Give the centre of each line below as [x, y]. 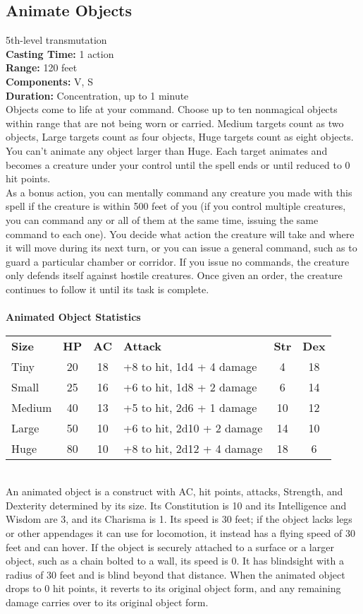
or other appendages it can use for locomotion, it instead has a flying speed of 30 [180, 533]
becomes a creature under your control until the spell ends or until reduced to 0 [178, 164]
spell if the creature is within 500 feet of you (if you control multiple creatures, [176, 206]
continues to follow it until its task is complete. [107, 289]
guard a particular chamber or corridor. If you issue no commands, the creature [178, 261]
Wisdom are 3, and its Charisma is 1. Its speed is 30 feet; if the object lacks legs [179, 519]
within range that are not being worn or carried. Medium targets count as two [175, 123]
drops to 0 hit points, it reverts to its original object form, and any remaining [173, 588]
